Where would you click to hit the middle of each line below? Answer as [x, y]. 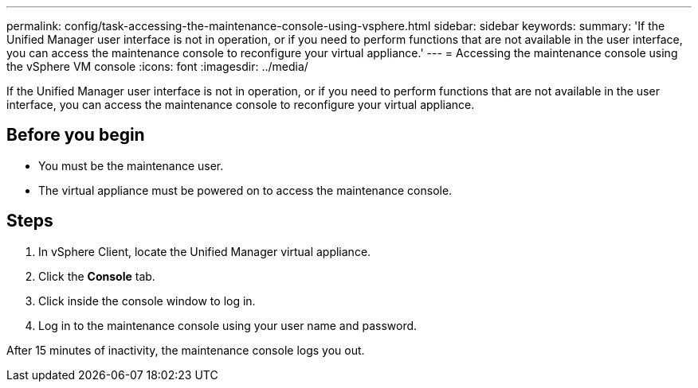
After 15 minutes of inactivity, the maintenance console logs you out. [186, 350]
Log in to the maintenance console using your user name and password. [228, 325]
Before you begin [76, 135]
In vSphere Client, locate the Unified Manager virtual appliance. [205, 251]
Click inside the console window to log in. [147, 301]
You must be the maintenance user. [131, 165]
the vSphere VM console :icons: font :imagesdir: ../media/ [157, 66]
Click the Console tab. [97, 276]
